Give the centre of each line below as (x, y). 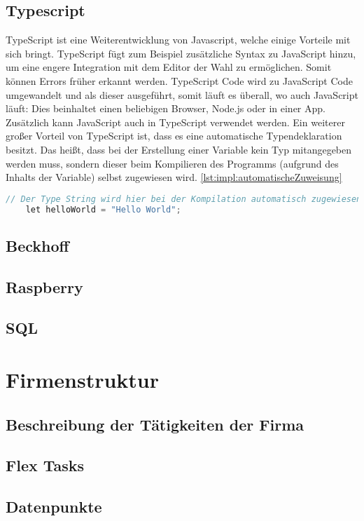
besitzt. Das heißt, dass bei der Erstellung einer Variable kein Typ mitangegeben (179, 149)
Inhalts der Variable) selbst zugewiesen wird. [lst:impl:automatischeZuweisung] (174, 177)
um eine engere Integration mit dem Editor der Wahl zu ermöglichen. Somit (169, 67)
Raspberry (44, 286)
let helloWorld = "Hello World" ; (103, 209)
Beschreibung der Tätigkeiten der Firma (155, 424)
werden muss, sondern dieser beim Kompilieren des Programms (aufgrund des (172, 163)
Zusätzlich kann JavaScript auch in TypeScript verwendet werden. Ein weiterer (175, 122)
